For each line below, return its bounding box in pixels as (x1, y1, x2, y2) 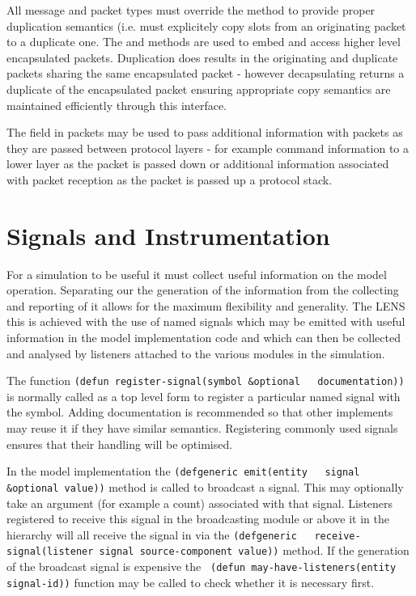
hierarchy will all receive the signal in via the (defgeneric (6, 526, 297, 543)
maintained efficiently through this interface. (6, 96, 227, 113)
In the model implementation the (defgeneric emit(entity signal (6, 463, 360, 480)
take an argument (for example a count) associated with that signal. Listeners (6, 494, 393, 511)
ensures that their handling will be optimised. (6, 435, 233, 452)
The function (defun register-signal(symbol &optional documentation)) (6, 372, 405, 389)
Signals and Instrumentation (6, 218, 330, 252)
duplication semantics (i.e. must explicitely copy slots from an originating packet (6, 17, 406, 34)
